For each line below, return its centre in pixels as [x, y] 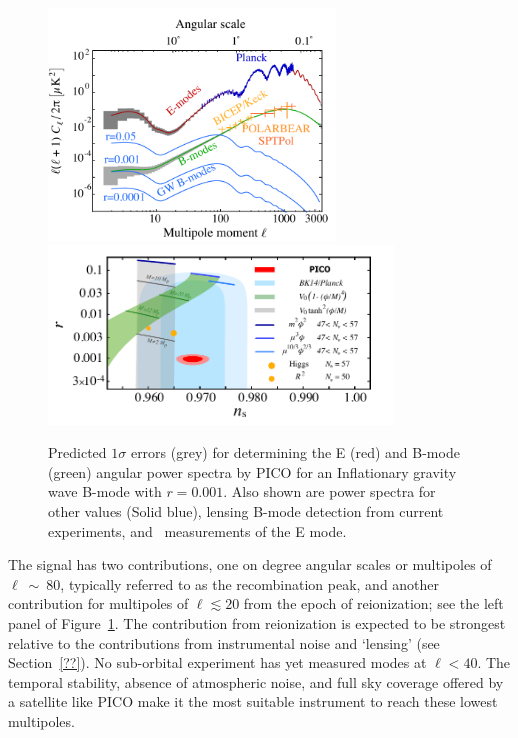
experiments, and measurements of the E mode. [197, 530]
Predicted [77, 452]
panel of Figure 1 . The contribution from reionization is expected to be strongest [257, 622]
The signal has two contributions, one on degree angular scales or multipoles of [250, 564]
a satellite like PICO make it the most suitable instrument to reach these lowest [253, 701]
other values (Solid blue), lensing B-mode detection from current [246, 511]
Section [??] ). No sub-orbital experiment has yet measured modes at [217, 662]
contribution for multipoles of [98, 603]
